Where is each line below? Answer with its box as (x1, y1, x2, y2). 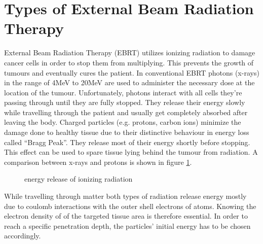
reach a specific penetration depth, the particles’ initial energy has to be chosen (4, 220, 251, 231)
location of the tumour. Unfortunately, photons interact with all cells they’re (4, 87, 242, 97)
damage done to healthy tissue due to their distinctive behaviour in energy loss (4, 127, 249, 137)
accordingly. (4, 230, 41, 241)
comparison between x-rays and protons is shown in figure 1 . (4, 156, 192, 167)
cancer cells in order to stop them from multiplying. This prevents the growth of (4, 57, 254, 67)
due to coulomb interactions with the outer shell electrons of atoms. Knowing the (4, 200, 256, 211)
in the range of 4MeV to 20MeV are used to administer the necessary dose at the (4, 77, 255, 88)
